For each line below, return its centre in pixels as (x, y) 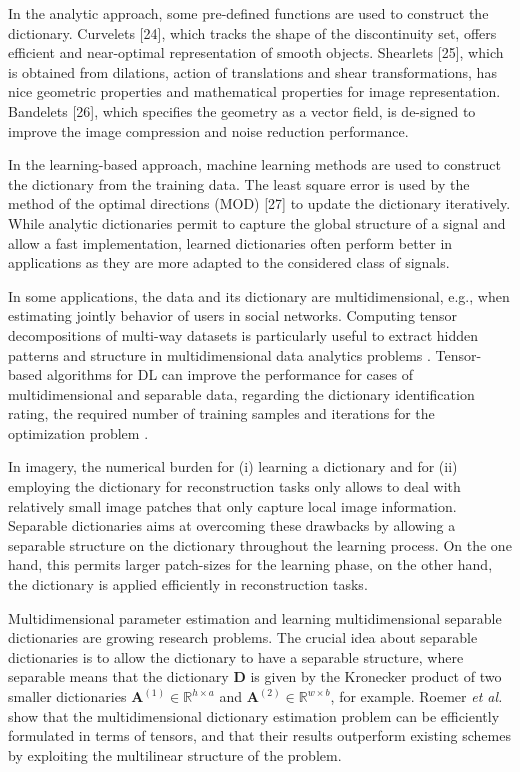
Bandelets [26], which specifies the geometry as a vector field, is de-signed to (242, 110)
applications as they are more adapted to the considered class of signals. (229, 262)
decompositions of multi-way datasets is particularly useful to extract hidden (243, 334)
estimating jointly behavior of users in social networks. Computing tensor (233, 315)
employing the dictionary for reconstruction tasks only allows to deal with (234, 486)
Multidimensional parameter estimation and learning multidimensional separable (255, 617)
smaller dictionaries (67, 696)
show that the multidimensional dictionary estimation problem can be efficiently (254, 715)
